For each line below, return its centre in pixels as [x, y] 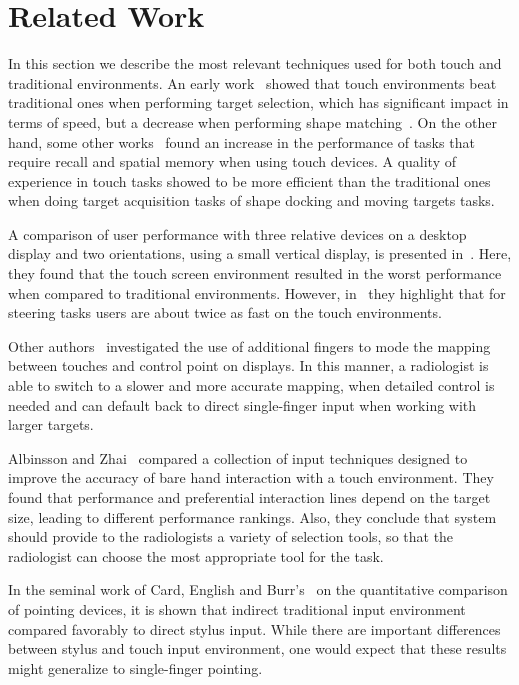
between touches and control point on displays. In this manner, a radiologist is [248, 365]
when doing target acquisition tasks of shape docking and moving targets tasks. [251, 200]
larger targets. [51, 424]
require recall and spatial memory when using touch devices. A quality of [232, 161]
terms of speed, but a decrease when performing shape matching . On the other [252, 121]
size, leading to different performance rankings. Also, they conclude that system [252, 516]
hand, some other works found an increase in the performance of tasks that [241, 141]
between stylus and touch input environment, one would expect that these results [257, 648]
